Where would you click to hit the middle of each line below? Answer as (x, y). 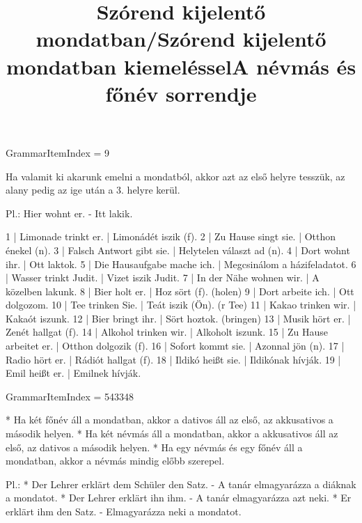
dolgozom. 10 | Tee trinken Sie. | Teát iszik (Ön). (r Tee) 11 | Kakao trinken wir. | (181, 305)
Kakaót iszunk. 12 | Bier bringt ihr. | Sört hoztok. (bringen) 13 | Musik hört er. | (178, 318)
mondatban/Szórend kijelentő (181, 39)
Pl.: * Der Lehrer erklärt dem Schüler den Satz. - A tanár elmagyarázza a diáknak (181, 484)
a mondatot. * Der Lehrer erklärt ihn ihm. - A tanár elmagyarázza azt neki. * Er (179, 498)
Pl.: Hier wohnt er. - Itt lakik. (69, 213)
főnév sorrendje (181, 93)
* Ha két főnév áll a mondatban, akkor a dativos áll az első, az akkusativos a (170, 420)
